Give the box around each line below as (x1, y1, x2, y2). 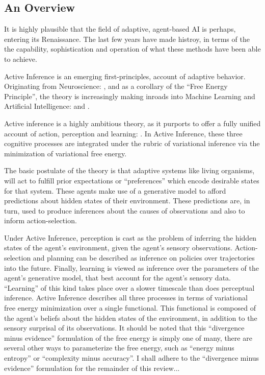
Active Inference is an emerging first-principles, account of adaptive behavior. (4, 71, 246, 81)
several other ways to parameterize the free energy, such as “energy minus (4, 342, 234, 353)
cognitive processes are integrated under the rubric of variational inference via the (4, 138, 260, 149)
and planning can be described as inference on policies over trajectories (33, 252, 255, 263)
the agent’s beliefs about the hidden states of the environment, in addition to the (4, 312, 257, 323)
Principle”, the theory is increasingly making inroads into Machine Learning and (4, 90, 255, 101)
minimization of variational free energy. (4, 148, 127, 158)
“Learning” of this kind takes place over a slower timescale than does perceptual (4, 282, 255, 293)
